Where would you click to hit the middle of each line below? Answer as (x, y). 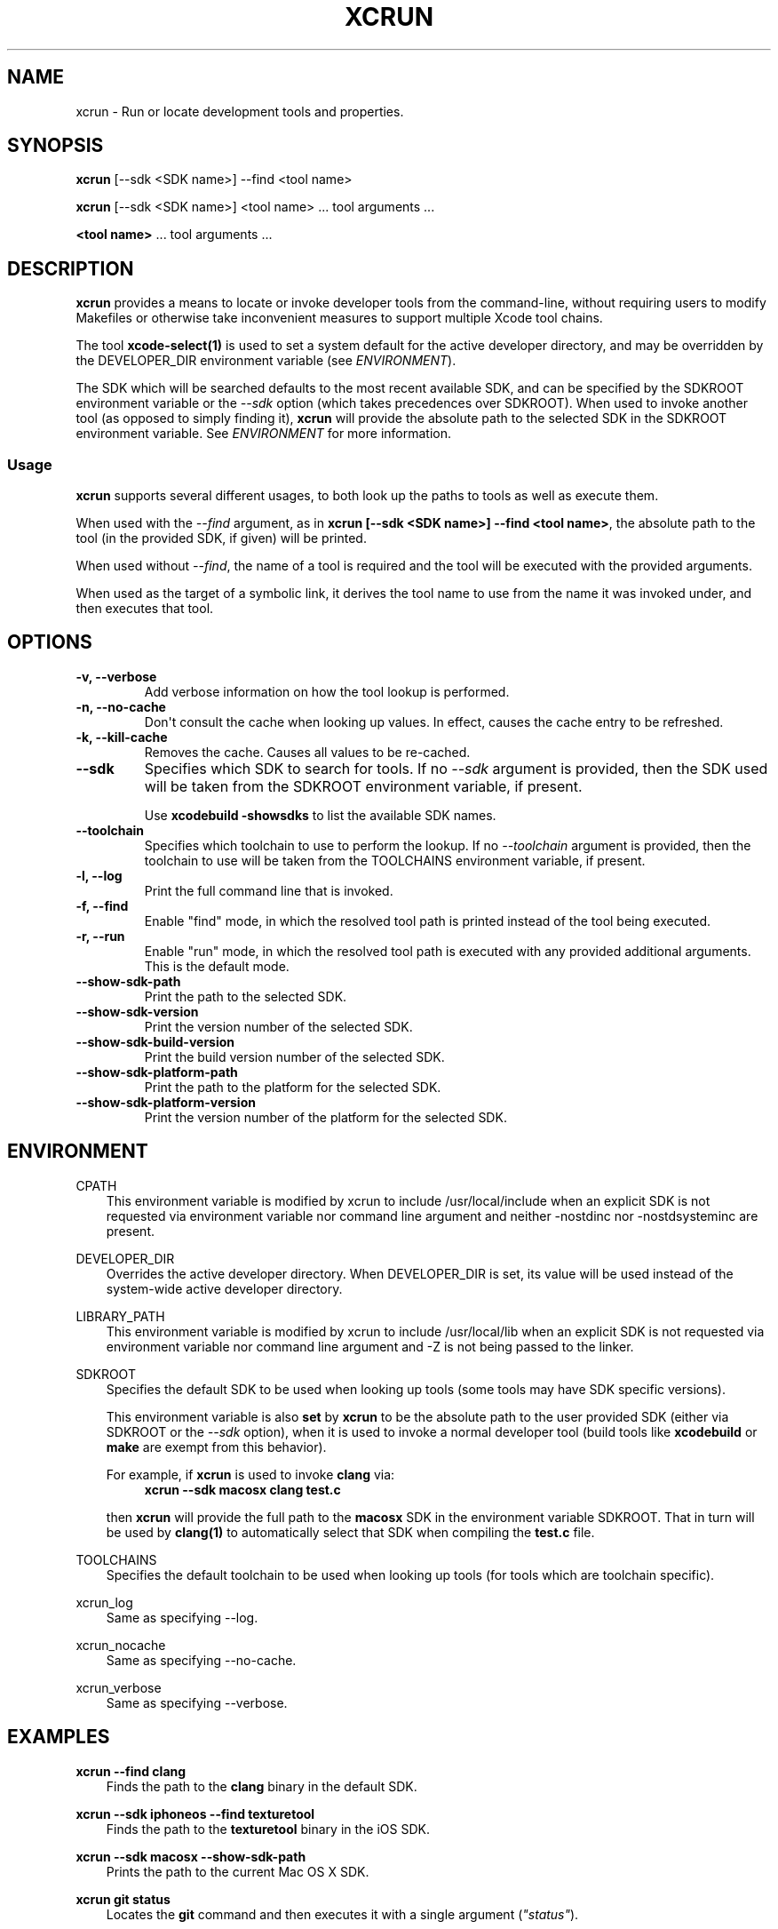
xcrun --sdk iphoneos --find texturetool (195, 1813)
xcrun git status (123, 1899)
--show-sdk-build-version (155, 1041)
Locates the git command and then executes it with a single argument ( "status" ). (342, 1914)
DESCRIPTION (71, 268)
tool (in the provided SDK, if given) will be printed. (221, 538)
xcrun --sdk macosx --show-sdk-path (191, 1856)
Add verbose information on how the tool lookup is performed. (327, 691)
